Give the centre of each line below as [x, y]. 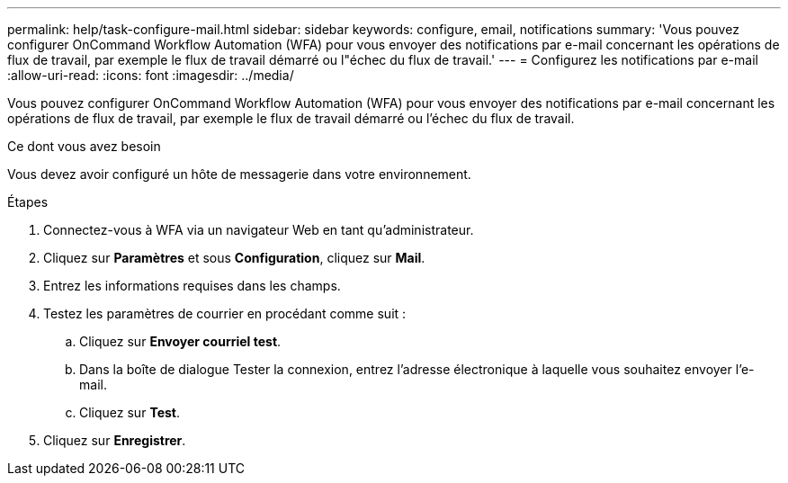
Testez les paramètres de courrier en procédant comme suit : [225, 313]
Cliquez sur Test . [130, 412]
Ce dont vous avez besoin [84, 146]
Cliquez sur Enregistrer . [115, 440]
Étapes [28, 202]
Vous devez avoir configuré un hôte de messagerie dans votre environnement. [239, 174]
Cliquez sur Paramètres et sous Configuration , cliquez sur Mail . [234, 258]
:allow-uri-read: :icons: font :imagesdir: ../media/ [151, 75]
